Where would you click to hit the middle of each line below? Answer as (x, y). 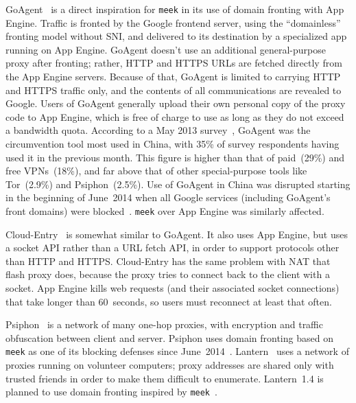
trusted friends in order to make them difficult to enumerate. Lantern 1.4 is (165, 378)
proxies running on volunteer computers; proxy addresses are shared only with (170, 365)
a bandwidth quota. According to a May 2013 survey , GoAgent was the (158, 130)
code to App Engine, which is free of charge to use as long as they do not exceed (175, 116)
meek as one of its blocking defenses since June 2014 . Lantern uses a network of (177, 351)
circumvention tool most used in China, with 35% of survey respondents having (173, 143)
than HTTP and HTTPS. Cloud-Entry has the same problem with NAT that (168, 261)
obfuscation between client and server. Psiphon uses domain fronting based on (169, 337)
